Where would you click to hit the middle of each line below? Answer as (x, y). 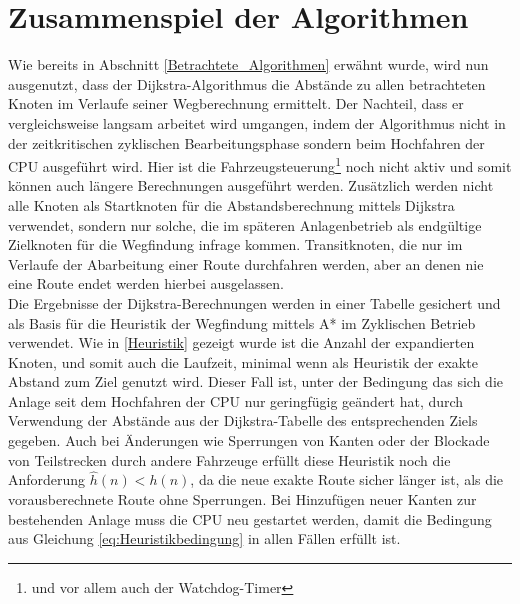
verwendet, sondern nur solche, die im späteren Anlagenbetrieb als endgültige (245, 224)
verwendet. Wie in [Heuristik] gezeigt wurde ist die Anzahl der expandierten (241, 342)
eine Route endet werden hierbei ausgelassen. (146, 283)
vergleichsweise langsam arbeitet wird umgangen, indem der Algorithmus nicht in (257, 122)
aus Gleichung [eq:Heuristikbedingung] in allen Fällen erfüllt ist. (204, 538)
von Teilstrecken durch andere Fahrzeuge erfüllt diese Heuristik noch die (229, 459)
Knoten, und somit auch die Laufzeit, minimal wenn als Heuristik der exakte (243, 361)
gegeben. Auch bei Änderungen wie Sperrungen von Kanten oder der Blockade (249, 440)
